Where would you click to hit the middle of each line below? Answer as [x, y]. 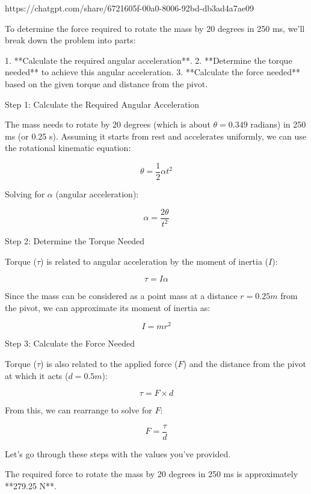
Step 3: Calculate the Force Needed [70, 343]
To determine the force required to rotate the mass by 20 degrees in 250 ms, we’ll [155, 28]
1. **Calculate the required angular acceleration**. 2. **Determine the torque [149, 60]
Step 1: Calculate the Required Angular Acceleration [102, 104]
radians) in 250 [278, 124]
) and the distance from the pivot [245, 364]
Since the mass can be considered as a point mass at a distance [121, 296]
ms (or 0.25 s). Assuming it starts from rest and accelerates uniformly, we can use [155, 136]
